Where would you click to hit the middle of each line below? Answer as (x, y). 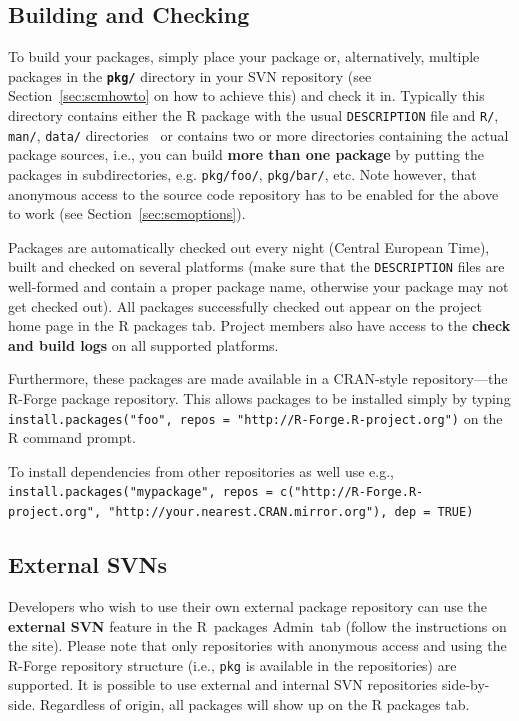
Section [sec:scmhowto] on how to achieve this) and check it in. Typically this (246, 95)
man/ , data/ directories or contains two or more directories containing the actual (258, 134)
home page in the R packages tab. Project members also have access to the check (259, 325)
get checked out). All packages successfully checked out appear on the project (245, 305)
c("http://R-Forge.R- (352, 492)
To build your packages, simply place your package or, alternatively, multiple (244, 56)
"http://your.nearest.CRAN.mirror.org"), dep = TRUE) (291, 512)
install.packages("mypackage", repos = (140, 492)
